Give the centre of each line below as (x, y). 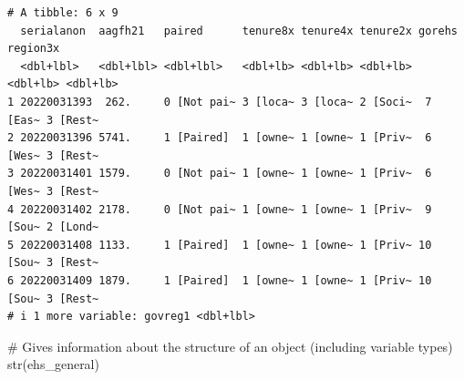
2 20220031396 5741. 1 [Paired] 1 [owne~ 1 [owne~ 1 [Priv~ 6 (220, 138)
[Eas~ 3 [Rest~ (53, 120)
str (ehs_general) (53, 364)
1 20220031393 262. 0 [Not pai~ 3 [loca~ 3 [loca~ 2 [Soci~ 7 (220, 102)
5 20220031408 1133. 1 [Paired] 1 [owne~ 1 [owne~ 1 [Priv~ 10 (220, 245)
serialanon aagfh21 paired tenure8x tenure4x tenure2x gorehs (239, 31)
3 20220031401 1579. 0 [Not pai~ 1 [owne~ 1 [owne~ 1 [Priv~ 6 (220, 174)
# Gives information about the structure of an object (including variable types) (230, 346)
